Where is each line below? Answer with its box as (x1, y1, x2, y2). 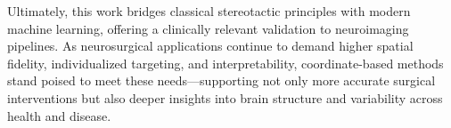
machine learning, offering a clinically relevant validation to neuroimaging (7, 19, 409, 37)
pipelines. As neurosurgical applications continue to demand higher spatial (7, 36, 414, 55)
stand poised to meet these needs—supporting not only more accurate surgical (7, 71, 436, 90)
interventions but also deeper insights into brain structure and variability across (7, 88, 443, 107)
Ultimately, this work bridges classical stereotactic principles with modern (7, 2, 411, 20)
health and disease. (7, 106, 111, 124)
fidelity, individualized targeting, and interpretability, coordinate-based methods (7, 53, 444, 72)
